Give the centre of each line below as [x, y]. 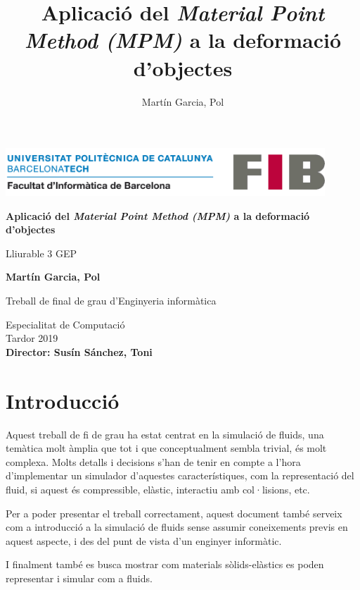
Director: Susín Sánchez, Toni [79, 351]
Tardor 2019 [32, 338]
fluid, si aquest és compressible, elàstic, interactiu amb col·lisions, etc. [158, 489]
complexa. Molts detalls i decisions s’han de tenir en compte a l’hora [153, 461]
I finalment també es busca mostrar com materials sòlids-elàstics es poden [165, 564]
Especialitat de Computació [65, 324]
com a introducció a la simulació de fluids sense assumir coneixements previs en [177, 527]
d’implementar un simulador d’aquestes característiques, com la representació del [180, 475]
